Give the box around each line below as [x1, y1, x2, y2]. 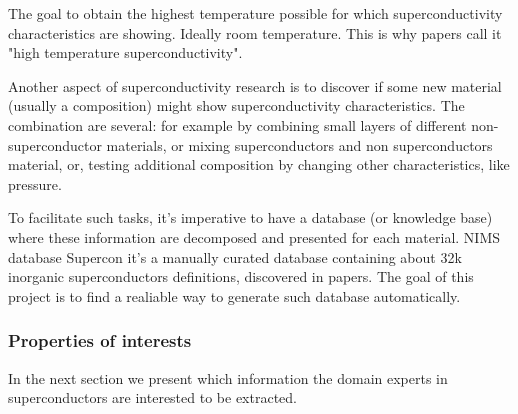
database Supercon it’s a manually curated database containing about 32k [8, 246, 462, 267]
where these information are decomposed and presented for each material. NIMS [8, 226, 500, 247]
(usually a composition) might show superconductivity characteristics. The [8, 95, 465, 116]
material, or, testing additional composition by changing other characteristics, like [8, 154, 510, 175]
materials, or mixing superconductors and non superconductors [106, 134, 493, 155]
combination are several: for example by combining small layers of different [8, 114, 467, 135]
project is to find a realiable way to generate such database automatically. [8, 285, 461, 306]
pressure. [8, 173, 62, 194]
